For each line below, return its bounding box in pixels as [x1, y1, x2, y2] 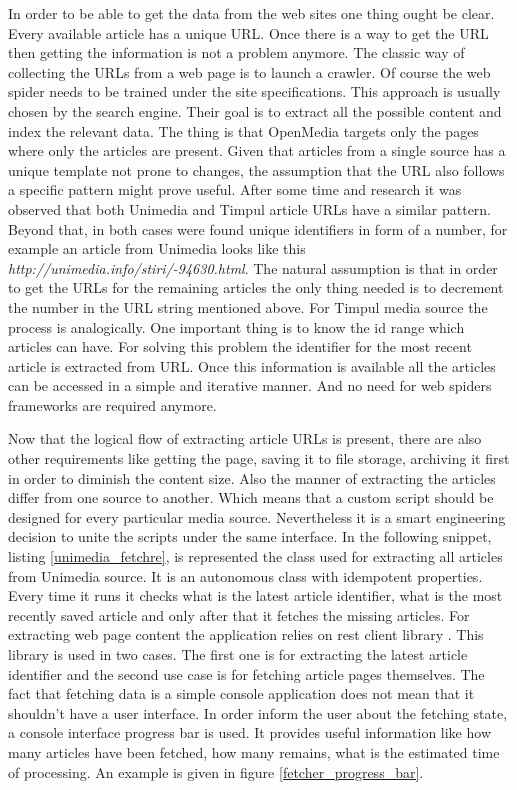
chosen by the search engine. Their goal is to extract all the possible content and [8, 100, 502, 121]
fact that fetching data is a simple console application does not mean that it [8, 683, 475, 704]
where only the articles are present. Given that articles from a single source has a [8, 140, 506, 161]
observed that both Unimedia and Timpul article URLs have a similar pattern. [8, 198, 492, 219]
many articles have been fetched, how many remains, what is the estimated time [8, 741, 500, 762]
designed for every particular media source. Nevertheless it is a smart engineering [8, 506, 506, 527]
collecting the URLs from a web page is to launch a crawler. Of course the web [8, 61, 491, 82]
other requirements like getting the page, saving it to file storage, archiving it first [8, 448, 510, 469]
